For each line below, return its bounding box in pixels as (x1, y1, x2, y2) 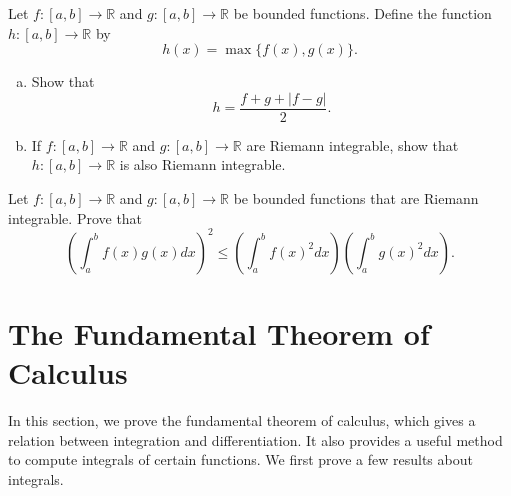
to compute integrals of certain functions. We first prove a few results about (8, 449, 473, 470)
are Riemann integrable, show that (246, 134, 459, 155)
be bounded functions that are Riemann (233, 188, 479, 209)
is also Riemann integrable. (119, 154, 286, 175)
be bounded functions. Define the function (233, 3, 492, 23)
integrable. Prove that (8, 207, 143, 228)
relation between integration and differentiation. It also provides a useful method (8, 429, 503, 450)
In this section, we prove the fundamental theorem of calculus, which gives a (8, 410, 476, 431)
